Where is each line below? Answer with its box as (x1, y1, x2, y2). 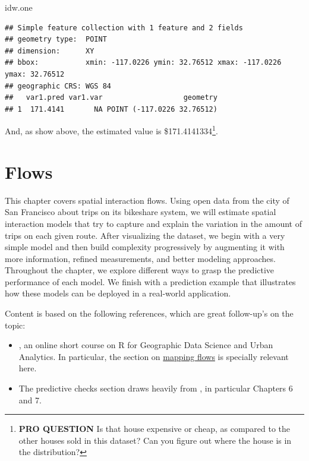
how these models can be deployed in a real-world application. (5, 287, 231, 299)
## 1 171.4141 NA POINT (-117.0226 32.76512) (5, 105, 217, 113)
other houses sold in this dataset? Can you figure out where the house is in (18, 434, 292, 446)
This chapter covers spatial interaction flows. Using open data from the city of (5, 194, 289, 206)
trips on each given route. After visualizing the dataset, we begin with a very (5, 229, 285, 241)
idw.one (5, 1, 33, 13)
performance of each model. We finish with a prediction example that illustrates (5, 275, 296, 288)
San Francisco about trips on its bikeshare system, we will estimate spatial (5, 206, 276, 218)
